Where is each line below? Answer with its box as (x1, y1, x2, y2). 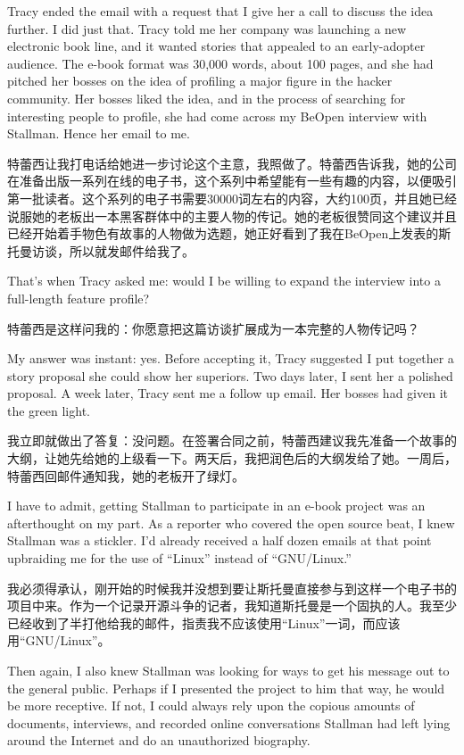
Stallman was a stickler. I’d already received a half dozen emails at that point (7, 531, 432, 550)
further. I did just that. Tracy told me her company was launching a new (7, 19, 407, 37)
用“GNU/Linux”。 (7, 631, 111, 650)
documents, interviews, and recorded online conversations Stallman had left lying (7, 713, 451, 732)
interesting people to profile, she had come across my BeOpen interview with (7, 106, 427, 125)
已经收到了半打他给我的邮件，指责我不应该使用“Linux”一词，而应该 (7, 613, 401, 632)
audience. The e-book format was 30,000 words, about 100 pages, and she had (7, 54, 434, 72)
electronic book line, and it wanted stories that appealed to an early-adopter (7, 37, 426, 55)
